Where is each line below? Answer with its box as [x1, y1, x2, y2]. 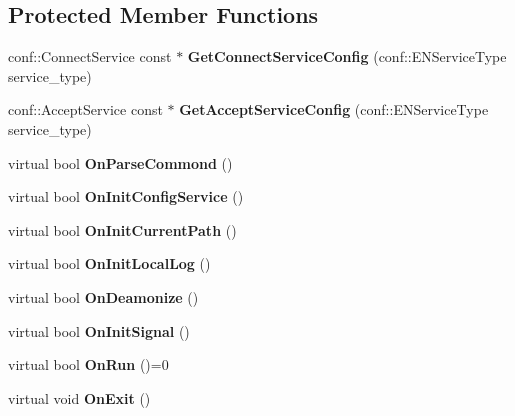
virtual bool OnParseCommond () [8, 152, 233, 173]
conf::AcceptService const [8, 99, 163, 120]
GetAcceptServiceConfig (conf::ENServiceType [179, 99, 489, 120]
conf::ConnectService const [8, 46, 172, 67]
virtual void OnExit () [8, 387, 151, 408]
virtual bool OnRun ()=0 [8, 354, 169, 375]
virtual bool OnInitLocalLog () [8, 253, 211, 274]
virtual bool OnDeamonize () [8, 286, 199, 307]
